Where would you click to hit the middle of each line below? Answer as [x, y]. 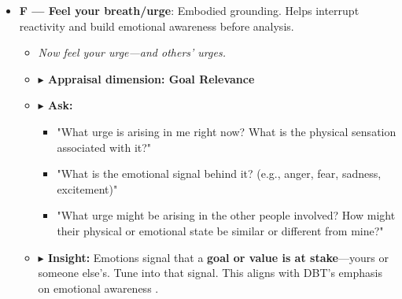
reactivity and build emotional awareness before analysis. [157, 26]
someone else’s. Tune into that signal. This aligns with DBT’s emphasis [210, 273]
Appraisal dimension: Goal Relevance [151, 78]
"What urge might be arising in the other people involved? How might [226, 215]
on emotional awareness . [98, 288]
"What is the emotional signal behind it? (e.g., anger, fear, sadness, [219, 173]
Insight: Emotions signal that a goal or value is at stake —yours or [218, 257]
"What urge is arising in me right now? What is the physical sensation [227, 131]
